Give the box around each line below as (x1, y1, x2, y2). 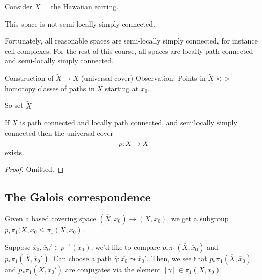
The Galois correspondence (5, 189, 151, 205)
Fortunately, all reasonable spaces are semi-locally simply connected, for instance (5, 35, 258, 46)
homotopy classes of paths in (5, 82, 95, 93)
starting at (105, 82, 139, 93)
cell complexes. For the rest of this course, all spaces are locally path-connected (5, 45, 253, 56)
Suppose (5, 241, 31, 252)
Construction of (5, 73, 54, 83)
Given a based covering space (5, 212, 96, 223)
